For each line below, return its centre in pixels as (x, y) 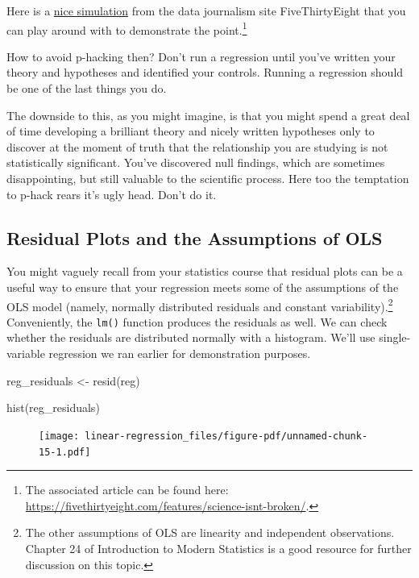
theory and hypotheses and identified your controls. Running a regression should (205, 72)
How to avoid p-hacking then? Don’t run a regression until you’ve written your (201, 56)
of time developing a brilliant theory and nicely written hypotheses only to (191, 131)
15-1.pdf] (65, 452)
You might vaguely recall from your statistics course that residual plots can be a (205, 271)
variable (26, 353)
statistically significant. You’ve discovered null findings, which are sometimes (196, 162)
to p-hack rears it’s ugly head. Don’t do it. (112, 194)
